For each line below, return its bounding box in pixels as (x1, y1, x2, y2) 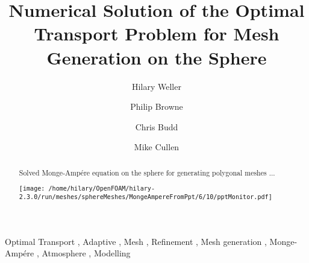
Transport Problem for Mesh (34, 21, 279, 46)
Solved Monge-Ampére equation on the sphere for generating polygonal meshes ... (19, 167, 275, 177)
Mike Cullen (134, 141, 179, 153)
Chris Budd (135, 120, 178, 133)
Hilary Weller (132, 80, 181, 92)
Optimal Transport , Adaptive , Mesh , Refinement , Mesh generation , (5, 235, 267, 247)
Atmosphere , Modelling (42, 247, 131, 259)
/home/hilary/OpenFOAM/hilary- (48, 185, 155, 192)
